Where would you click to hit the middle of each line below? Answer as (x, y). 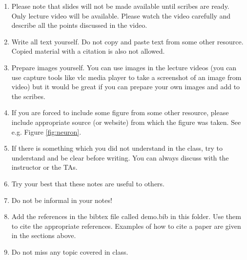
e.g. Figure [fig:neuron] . (46, 131)
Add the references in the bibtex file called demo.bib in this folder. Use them (126, 216)
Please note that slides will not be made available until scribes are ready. (120, 6)
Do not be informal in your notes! (62, 200)
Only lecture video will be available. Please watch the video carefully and (121, 15)
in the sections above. (44, 235)
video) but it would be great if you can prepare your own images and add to (126, 87)
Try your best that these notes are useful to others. (88, 183)
